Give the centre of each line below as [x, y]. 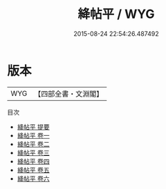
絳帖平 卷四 [33, 161]
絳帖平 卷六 [33, 178]
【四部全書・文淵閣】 [69, 94]
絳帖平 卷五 [33, 170]
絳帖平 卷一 [33, 135]
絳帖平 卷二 [33, 144]
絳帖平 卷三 [33, 152]
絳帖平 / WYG [116, 14]
